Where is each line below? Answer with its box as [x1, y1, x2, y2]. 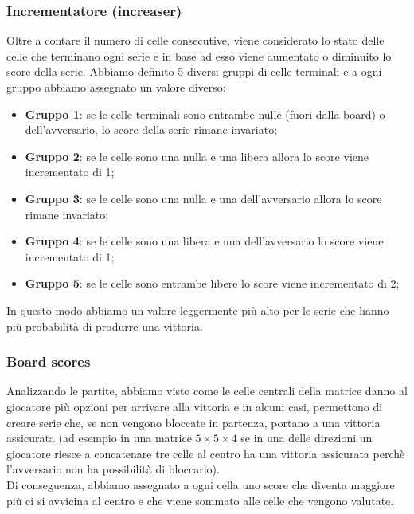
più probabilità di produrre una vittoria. [6, 317, 203, 334]
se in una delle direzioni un [240, 430, 373, 446]
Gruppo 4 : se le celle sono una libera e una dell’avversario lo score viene [25, 233, 384, 249]
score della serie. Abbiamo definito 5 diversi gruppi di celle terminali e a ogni [6, 63, 382, 80]
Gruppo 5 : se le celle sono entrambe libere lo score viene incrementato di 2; [25, 275, 400, 292]
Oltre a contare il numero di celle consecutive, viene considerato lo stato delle [6, 32, 385, 49]
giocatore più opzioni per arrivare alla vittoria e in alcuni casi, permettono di [6, 398, 383, 414]
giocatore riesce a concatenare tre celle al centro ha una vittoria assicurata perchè [6, 445, 405, 461]
